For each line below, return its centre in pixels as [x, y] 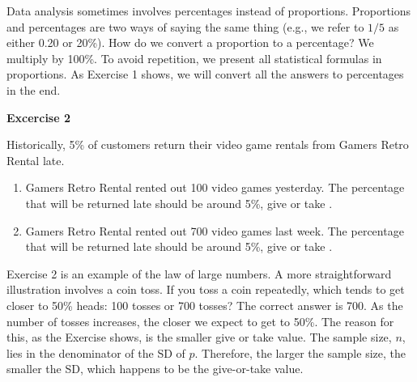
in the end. [34, 89]
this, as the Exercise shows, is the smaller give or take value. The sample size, [199, 337]
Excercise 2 [39, 117]
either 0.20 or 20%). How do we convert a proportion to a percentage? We [190, 42]
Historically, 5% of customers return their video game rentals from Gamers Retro [208, 144]
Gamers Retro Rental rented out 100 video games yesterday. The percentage [215, 187]
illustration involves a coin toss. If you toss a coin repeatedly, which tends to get [206, 289]
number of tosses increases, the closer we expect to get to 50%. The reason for [200, 321]
